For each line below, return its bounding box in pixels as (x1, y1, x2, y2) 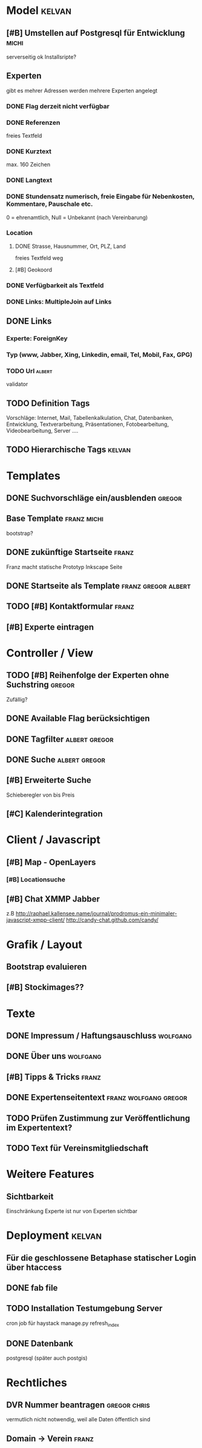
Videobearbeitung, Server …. (6, 427, 79, 434)
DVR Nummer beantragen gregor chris (6, 1400, 150, 1410)
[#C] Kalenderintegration (6, 809, 103, 819)
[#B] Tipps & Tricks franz (6, 1072, 102, 1082)
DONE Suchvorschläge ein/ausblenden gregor (6, 493, 183, 503)
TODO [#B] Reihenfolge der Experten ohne (6, 670, 169, 680)
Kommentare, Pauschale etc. (6, 200, 93, 208)
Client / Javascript (6, 833, 101, 847)
